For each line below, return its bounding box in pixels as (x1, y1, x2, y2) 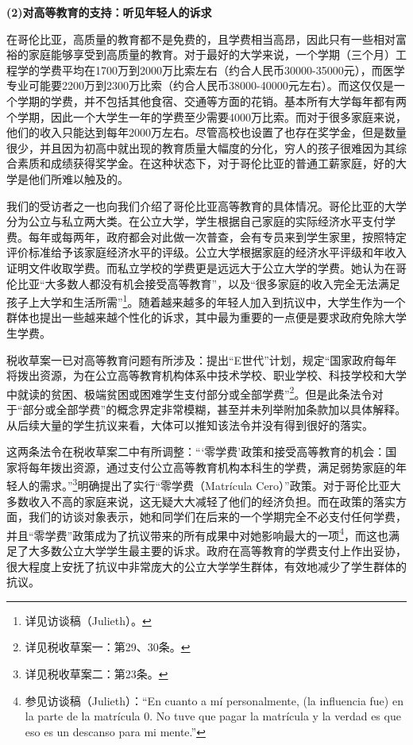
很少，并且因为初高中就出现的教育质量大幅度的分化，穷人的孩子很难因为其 (6, 139, 396, 156)
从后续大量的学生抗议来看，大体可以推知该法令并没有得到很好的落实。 (6, 416, 373, 433)
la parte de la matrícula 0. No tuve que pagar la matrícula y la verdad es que (25, 708, 401, 724)
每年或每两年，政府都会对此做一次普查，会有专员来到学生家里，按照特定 (28, 228, 407, 245)
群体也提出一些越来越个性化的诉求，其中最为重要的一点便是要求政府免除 (6, 309, 384, 326)
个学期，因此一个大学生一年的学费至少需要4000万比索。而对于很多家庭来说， (6, 108, 407, 125)
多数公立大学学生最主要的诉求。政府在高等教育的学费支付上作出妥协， (39, 542, 407, 559)
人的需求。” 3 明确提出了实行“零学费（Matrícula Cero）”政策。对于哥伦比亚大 (17, 475, 401, 493)
